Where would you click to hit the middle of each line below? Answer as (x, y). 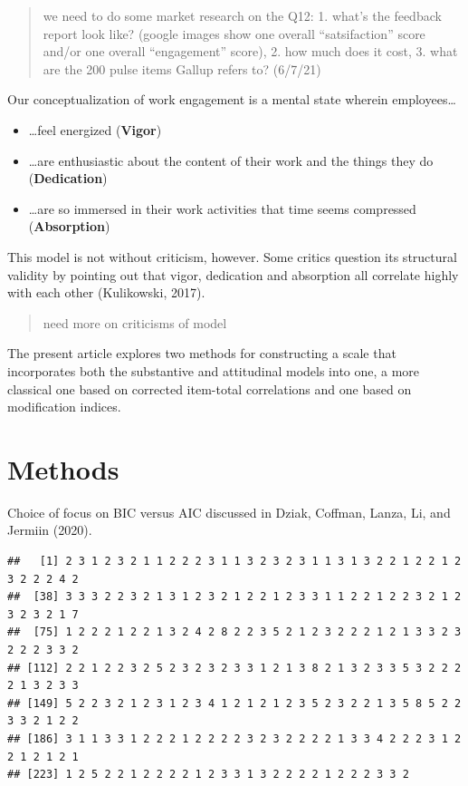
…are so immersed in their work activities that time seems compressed (222, 208)
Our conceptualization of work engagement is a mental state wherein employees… (232, 99)
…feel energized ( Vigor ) (95, 129)
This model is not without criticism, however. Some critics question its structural (232, 256)
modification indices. (64, 407)
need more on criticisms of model (135, 322)
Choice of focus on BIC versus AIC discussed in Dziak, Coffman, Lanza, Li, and (229, 512)
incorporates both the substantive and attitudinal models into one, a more (214, 370)
